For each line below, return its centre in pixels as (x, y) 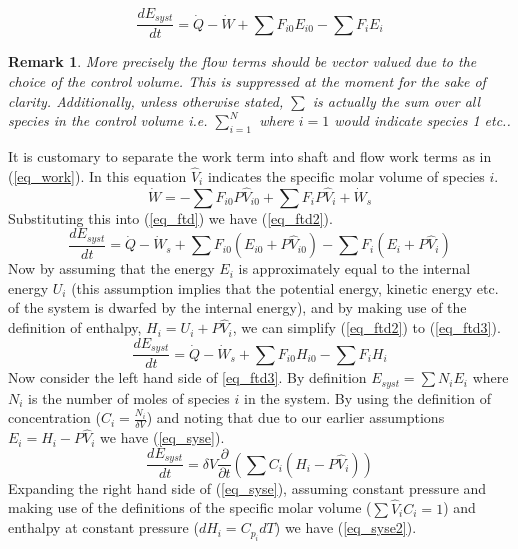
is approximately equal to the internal (354, 268)
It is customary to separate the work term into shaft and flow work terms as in (250, 156)
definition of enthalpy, (75, 327)
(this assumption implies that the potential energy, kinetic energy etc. (285, 287)
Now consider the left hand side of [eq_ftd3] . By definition (187, 377)
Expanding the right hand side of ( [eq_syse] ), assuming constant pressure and (247, 487)
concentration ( (54, 417)
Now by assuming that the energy (111, 268)
